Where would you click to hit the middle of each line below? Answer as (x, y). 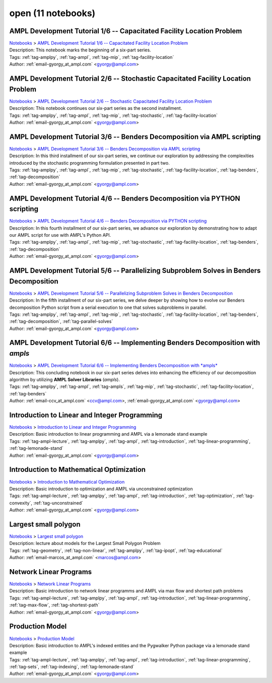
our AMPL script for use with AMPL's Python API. (60, 235)
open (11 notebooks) (52, 13)
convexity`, (21, 503)
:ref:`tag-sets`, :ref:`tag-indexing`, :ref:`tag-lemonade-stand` (72, 667)
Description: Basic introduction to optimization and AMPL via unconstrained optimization (101, 489)
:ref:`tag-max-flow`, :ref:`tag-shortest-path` (54, 605)
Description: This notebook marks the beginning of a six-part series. (80, 50)
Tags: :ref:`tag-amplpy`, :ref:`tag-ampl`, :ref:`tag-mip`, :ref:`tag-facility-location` (92, 57)
